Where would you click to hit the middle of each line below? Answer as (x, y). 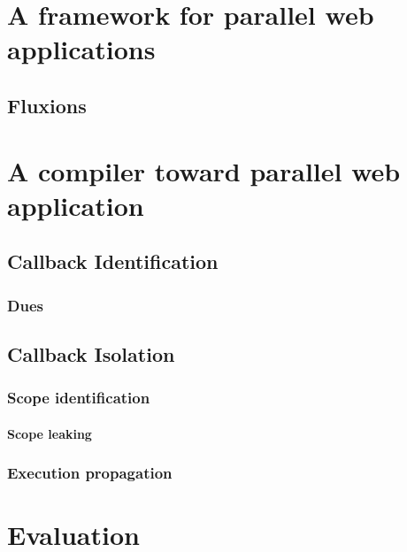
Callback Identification (113, 261)
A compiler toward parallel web (204, 170)
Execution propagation (90, 473)
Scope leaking (50, 433)
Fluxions (47, 105)
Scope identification (79, 398)
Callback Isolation (91, 353)
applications (81, 49)
